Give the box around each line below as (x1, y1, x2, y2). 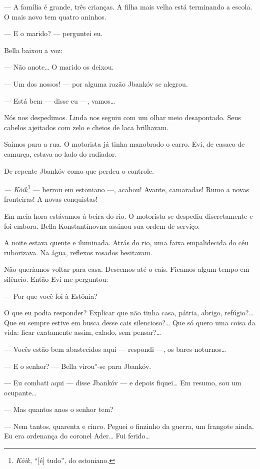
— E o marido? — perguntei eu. (4, 28, 103, 39)
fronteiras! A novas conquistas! (4, 194, 98, 204)
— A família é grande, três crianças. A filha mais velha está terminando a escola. (4, 2, 252, 12)
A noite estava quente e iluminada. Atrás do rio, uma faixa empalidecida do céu (4, 237, 249, 248)
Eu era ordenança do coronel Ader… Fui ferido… (4, 430, 150, 441)
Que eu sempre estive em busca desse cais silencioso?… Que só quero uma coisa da (4, 317, 255, 327)
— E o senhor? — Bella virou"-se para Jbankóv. (4, 360, 151, 371)
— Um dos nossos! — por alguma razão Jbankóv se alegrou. (4, 78, 188, 89)
